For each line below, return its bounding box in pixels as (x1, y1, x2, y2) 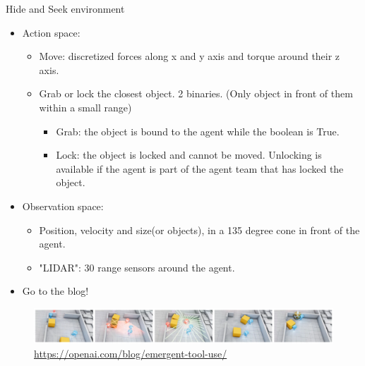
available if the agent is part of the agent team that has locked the (56, 161, 344, 176)
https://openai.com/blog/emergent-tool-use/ (34, 346, 227, 361)
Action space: (22, 25, 80, 39)
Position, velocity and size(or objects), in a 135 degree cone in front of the (39, 222, 360, 237)
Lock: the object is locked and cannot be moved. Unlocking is (56, 147, 322, 162)
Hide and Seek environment (6, 1, 125, 16)
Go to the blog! (22, 283, 89, 298)
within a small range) (39, 99, 132, 114)
